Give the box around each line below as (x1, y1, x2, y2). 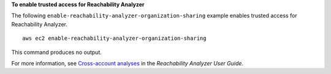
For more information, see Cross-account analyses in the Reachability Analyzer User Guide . (11, 59, 244, 67)
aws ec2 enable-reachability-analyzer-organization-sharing (22, 35, 207, 42)
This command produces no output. (11, 48, 102, 56)
